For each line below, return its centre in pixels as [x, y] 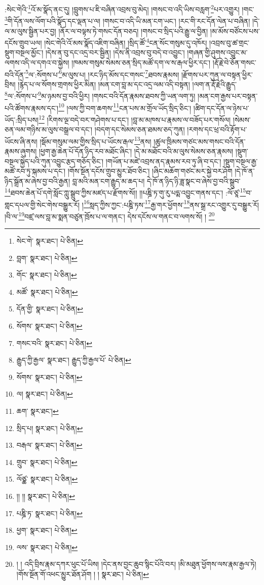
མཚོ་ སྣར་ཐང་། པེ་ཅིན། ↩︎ [47, 291]
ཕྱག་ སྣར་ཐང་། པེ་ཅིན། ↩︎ [47, 530]
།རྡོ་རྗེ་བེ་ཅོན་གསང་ [234, 62]
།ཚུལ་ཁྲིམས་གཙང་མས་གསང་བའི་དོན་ [200, 141]
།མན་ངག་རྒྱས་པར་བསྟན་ [228, 96]
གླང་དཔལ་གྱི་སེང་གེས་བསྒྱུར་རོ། [42, 204]
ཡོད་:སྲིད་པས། [22, 119]
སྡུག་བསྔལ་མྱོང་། [24, 52]
